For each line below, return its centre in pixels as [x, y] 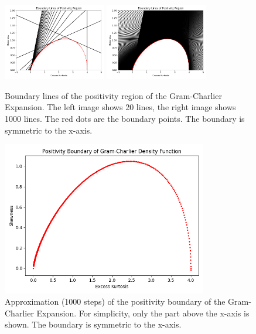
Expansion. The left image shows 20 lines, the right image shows [120, 107]
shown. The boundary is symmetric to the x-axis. [93, 324]
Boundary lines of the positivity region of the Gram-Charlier [113, 95]
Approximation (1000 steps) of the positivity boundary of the [115, 301]
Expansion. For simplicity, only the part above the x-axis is [143, 313]
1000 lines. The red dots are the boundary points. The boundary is [125, 118]
